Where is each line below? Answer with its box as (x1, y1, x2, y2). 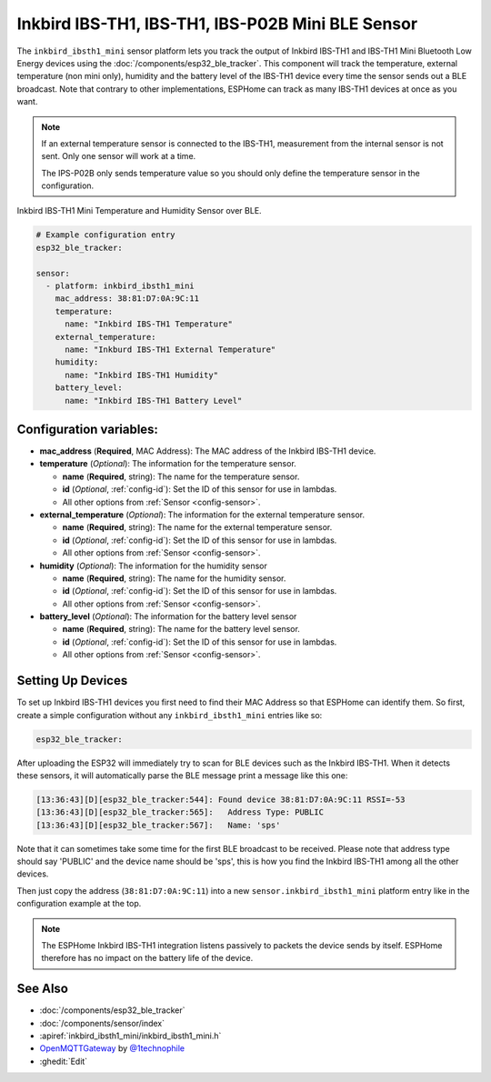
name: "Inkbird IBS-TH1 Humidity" (65, 369, 218, 380)
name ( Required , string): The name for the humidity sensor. (62, 573, 286, 584)
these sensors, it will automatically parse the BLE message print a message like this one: (16, 769, 348, 781)
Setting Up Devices (16, 673, 128, 688)
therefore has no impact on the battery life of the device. (41, 953, 254, 964)
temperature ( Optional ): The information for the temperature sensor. (39, 458, 297, 469)
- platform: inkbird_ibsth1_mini (45, 281, 195, 291)
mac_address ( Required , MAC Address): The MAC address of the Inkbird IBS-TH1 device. (39, 446, 376, 456)
